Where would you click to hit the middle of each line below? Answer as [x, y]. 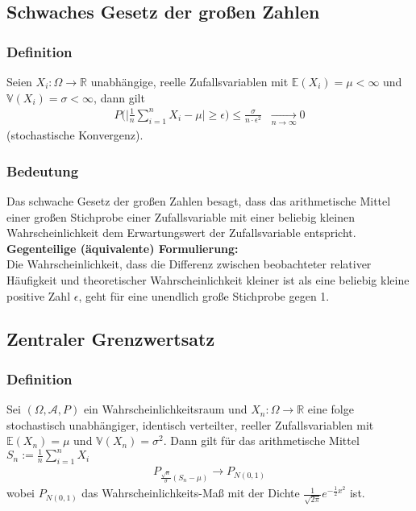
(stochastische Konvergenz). [75, 135]
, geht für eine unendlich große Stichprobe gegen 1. [204, 295]
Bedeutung [43, 170]
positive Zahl [39, 295]
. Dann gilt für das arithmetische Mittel [261, 440]
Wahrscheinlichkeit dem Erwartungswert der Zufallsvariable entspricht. [181, 233]
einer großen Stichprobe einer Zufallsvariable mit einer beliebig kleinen [181, 216]
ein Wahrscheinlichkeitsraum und [165, 409]
